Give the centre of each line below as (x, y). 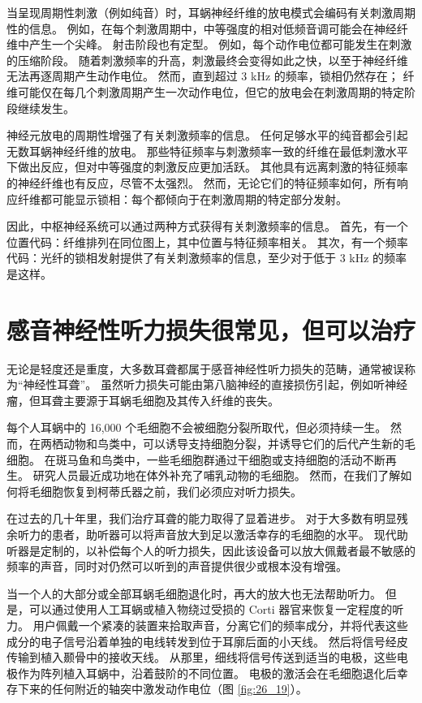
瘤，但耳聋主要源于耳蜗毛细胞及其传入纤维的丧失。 (143, 400)
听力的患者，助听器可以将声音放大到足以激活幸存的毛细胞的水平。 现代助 (213, 534)
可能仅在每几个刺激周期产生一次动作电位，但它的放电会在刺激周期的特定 (211, 91)
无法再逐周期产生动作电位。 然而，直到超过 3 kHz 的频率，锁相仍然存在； (203, 76)
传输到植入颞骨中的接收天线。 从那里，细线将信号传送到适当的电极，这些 (202, 657)
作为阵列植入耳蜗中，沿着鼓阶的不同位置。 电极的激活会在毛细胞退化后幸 (213, 673)
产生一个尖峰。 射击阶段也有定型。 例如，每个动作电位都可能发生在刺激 (220, 44)
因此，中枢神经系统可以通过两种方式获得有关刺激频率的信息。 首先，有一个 (207, 226)
